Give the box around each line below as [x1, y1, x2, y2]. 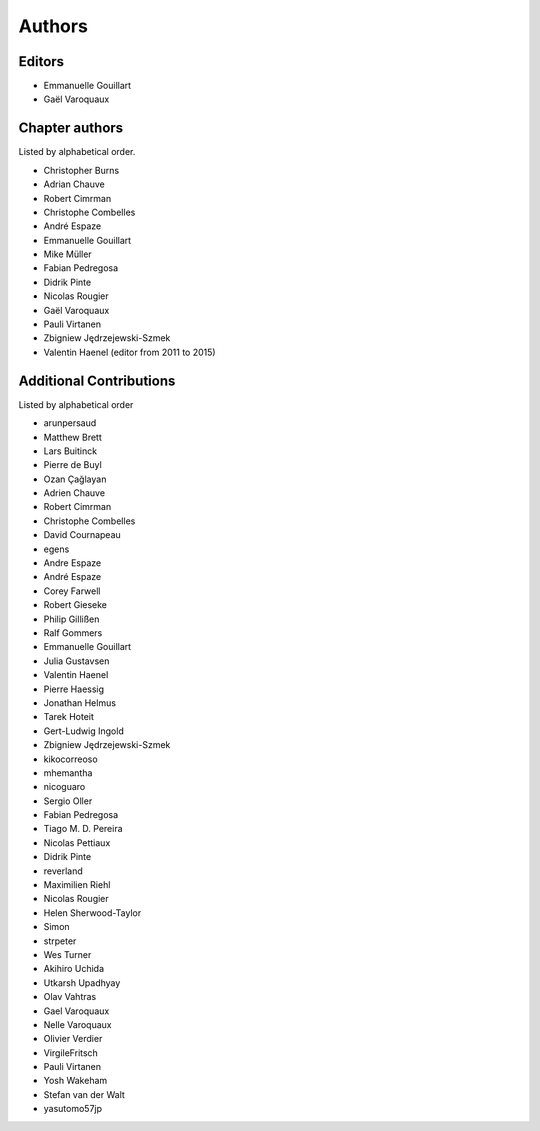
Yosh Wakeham [43, 1075, 108, 1087]
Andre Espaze [43, 557, 102, 569]
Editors [18, 53, 65, 70]
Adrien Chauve [43, 487, 105, 499]
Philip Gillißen [43, 613, 100, 625]
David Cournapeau [43, 529, 122, 541]
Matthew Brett [43, 431, 102, 443]
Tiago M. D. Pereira [43, 823, 124, 835]
